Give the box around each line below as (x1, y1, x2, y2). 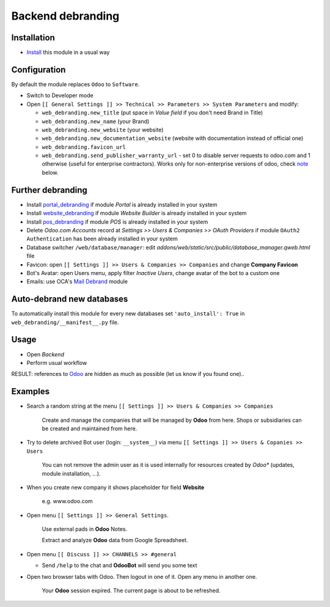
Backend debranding (11, 9, 120, 23)
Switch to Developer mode (26, 92, 94, 99)
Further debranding (11, 185, 88, 195)
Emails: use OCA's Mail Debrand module (26, 278, 128, 285)
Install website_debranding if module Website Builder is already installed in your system (26, 210, 247, 217)
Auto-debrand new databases (11, 294, 128, 304)
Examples (11, 386, 50, 397)
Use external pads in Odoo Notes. (42, 526, 128, 533)
